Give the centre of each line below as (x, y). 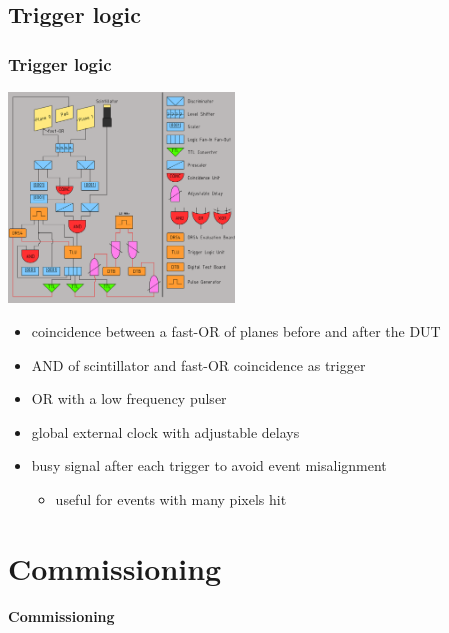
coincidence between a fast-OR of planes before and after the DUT (236, 331)
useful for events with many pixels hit (171, 499)
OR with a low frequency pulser (129, 398)
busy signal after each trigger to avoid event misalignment (209, 465)
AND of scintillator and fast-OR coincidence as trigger (198, 364)
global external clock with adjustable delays (165, 431)
